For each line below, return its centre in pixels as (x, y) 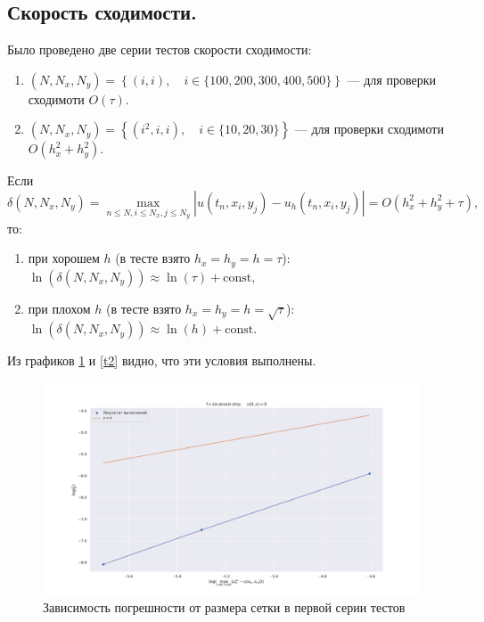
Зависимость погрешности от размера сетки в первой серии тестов (224, 607)
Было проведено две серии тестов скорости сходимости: (160, 49)
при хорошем (64, 258)
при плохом (59, 308)
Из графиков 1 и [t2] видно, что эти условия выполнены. (162, 360)
